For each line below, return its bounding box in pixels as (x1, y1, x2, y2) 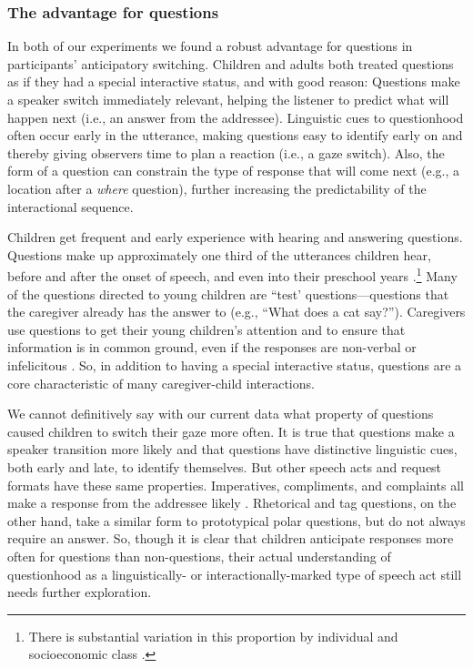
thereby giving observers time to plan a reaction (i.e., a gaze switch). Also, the (7, 143, 445, 162)
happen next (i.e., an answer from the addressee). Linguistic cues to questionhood (7, 107, 464, 127)
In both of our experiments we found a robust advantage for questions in (7, 36, 413, 56)
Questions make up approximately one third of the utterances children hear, (7, 245, 431, 264)
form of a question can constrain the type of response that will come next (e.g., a (7, 161, 460, 180)
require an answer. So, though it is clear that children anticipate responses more (7, 529, 454, 548)
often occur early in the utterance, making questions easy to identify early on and (7, 126, 463, 145)
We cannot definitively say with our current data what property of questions (7, 404, 434, 423)
